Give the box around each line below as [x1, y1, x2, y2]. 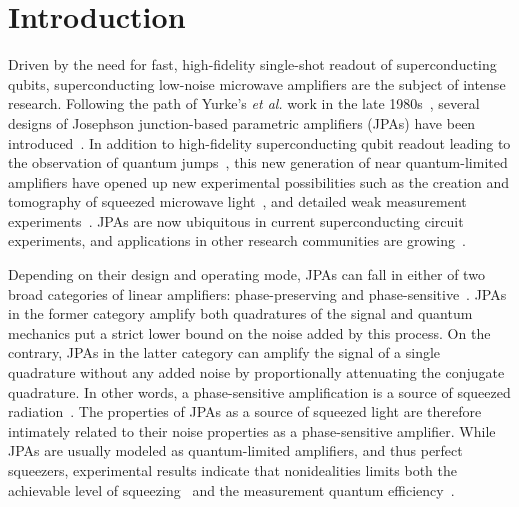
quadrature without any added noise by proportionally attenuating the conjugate [8, 362, 505, 383]
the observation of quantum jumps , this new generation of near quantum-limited [8, 152, 508, 173]
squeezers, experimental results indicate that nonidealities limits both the [8, 460, 457, 480]
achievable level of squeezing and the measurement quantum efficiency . [8, 479, 455, 500]
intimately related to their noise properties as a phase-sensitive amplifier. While [8, 420, 496, 441]
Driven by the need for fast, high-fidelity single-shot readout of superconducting [8, 54, 497, 75]
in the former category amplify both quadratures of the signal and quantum [8, 303, 473, 324]
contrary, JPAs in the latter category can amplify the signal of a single [8, 342, 441, 363]
